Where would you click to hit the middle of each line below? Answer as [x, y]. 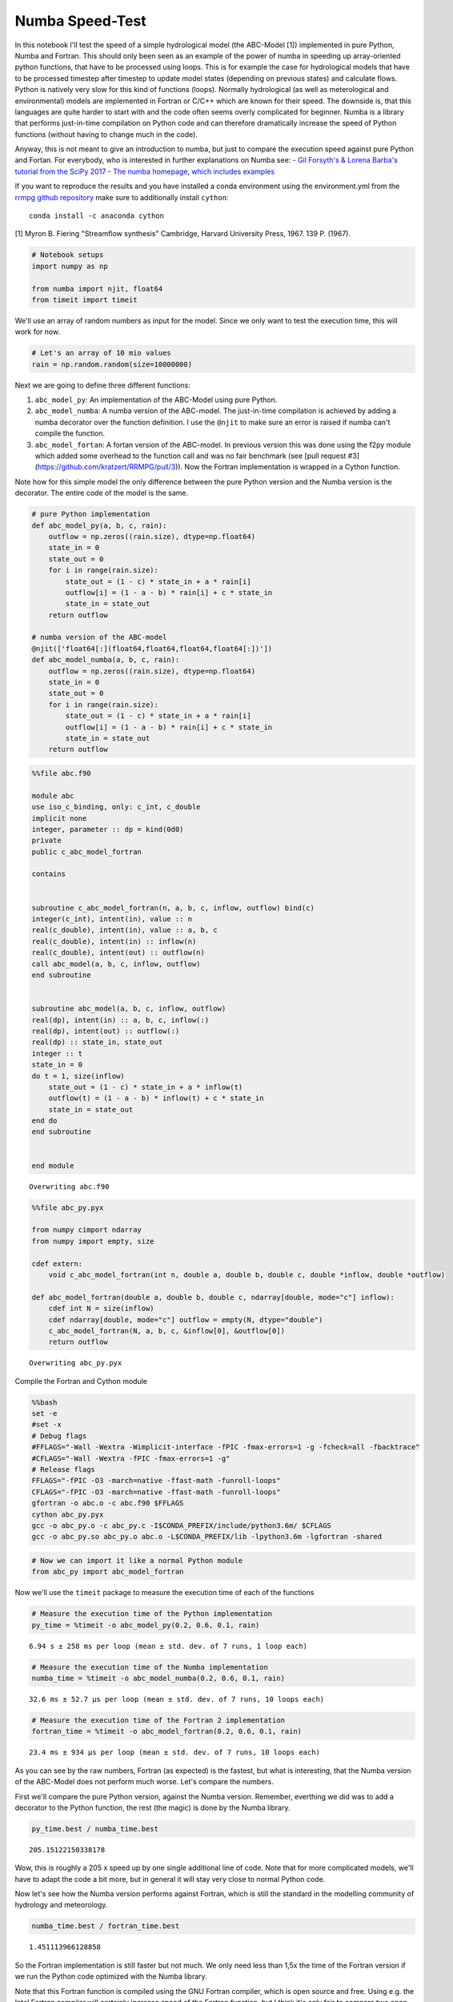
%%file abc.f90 [61, 773]
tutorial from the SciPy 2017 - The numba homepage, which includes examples [145, 171]
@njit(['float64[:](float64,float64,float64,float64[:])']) [152, 648]
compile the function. [70, 433]
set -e [44, 1414]
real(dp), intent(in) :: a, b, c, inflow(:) [120, 1020]
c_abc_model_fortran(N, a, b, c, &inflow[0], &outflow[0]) [167, 1331]
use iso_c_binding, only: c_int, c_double [116, 807]
